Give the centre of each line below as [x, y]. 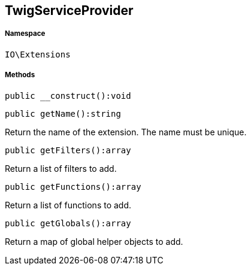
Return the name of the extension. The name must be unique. [126, 132]
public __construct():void [68, 95]
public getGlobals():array [68, 223]
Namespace [25, 34]
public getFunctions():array [73, 186]
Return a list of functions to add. [68, 205]
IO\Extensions [38, 54]
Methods [20, 75]
